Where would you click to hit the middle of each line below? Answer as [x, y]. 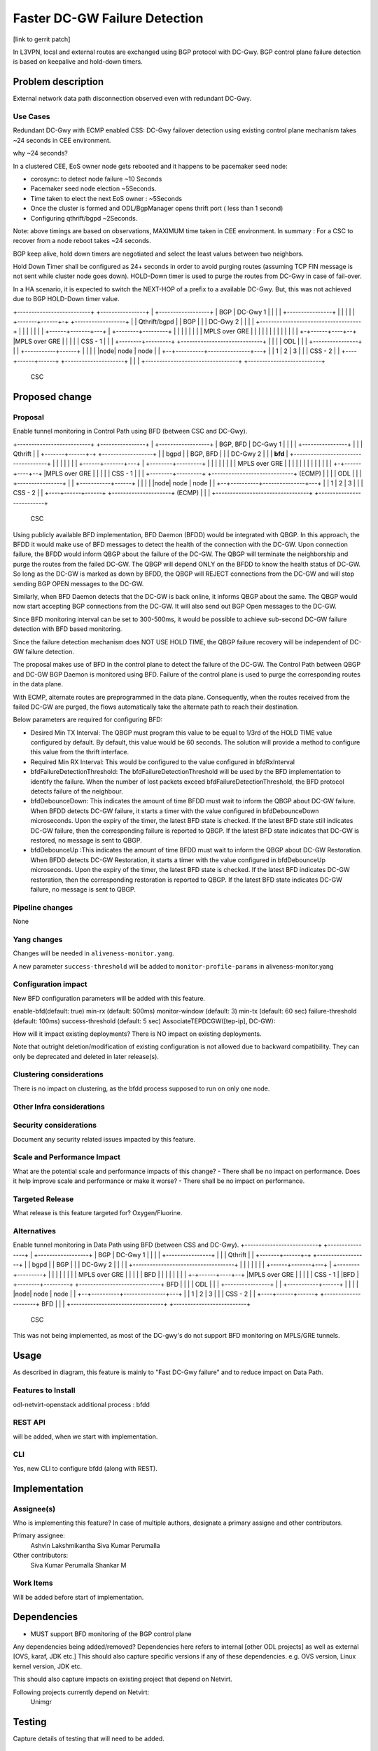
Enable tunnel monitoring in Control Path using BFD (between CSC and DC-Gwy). [130, 431]
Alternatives [34, 1231]
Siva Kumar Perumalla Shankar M [78, 1565]
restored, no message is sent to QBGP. [86, 840]
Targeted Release [43, 1199]
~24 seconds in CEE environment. [62, 140]
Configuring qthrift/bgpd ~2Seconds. [84, 218]
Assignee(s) [34, 1509]
